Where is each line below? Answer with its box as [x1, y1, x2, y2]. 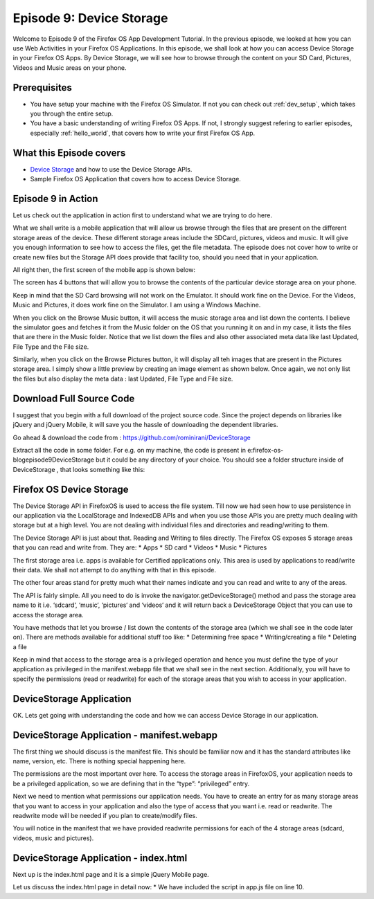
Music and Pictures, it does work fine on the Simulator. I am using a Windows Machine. [12, 301, 261, 309]
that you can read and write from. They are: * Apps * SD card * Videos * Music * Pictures [12, 543, 267, 552]
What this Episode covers [12, 147, 126, 158]
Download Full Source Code [12, 392, 135, 404]
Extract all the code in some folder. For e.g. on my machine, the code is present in [12, 446, 246, 454]
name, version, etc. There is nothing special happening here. [12, 757, 186, 765]
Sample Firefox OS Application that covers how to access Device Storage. [30, 175, 242, 183]
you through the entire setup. [30, 109, 114, 118]
